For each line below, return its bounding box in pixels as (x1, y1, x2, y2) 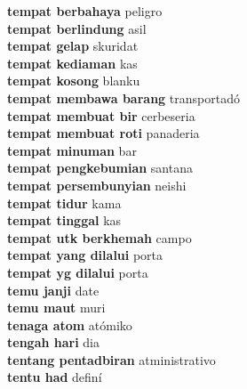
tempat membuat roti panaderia (7, 124, 200, 142)
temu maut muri (7, 298, 106, 317)
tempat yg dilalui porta (7, 263, 148, 281)
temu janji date (7, 280, 100, 299)
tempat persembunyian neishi (7, 175, 187, 194)
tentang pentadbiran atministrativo (7, 350, 216, 369)
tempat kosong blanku (7, 71, 140, 90)
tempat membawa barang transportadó (7, 88, 240, 107)
